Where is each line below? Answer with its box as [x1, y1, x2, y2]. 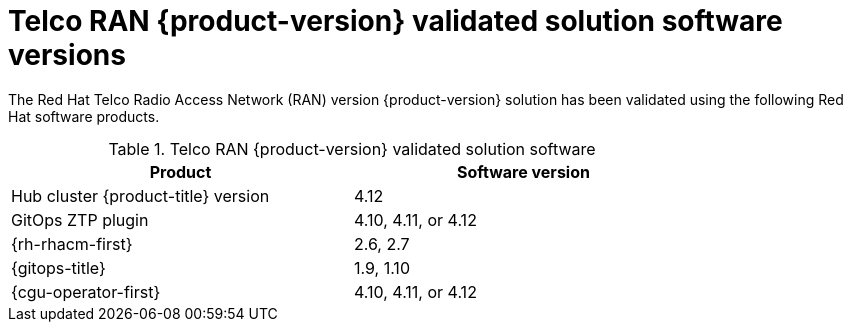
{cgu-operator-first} [11, 281, 161, 302]
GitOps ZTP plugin [11, 209, 149, 230]
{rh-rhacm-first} [11, 233, 133, 254]
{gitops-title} [11, 257, 106, 278]
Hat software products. [8, 107, 160, 125]
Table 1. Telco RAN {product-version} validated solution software [108, 138, 596, 159]
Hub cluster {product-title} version [11, 185, 270, 206]
